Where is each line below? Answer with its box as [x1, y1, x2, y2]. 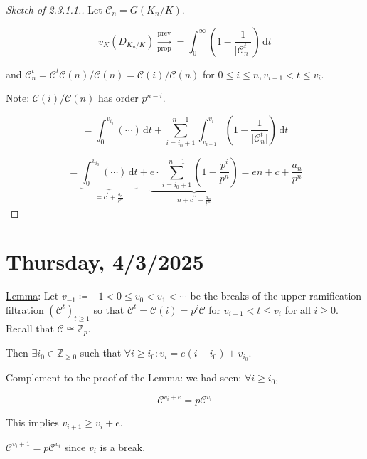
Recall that [6, 320, 54, 335]
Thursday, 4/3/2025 [6, 247, 204, 276]
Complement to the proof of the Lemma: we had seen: [6, 370, 242, 385]
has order [97, 90, 139, 105]
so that [93, 302, 124, 317]
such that [80, 345, 122, 360]
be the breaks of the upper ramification [190, 288, 362, 303]
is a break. [100, 439, 146, 454]
